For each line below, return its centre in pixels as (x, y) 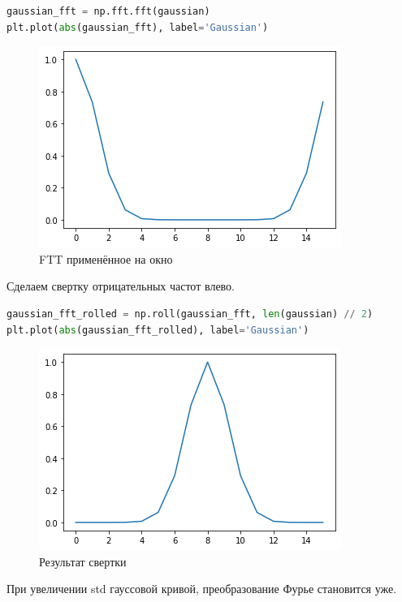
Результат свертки (83, 561)
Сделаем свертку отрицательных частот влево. (121, 286)
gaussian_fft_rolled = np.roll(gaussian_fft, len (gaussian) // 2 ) (190, 314)
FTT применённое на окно (106, 258)
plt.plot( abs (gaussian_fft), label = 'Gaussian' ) (138, 27)
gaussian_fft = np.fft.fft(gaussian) (108, 11)
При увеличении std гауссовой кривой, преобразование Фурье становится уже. (202, 589)
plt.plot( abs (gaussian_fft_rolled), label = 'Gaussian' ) (158, 330)
